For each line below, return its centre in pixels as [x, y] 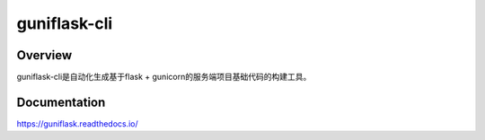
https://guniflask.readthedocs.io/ [77, 123]
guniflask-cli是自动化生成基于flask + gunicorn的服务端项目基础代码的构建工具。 [164, 77]
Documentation [61, 102]
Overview [44, 55]
